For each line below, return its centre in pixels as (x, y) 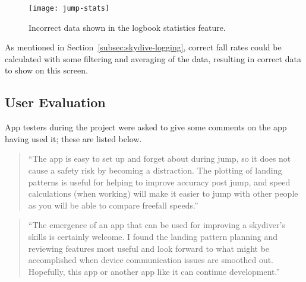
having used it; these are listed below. (73, 138)
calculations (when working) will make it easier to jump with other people (163, 193)
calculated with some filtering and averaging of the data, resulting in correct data (153, 58)
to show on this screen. (46, 70)
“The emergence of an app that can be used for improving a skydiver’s (157, 225)
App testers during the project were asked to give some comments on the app (146, 127)
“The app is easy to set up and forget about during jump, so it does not (160, 158)
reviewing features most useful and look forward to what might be (149, 248)
